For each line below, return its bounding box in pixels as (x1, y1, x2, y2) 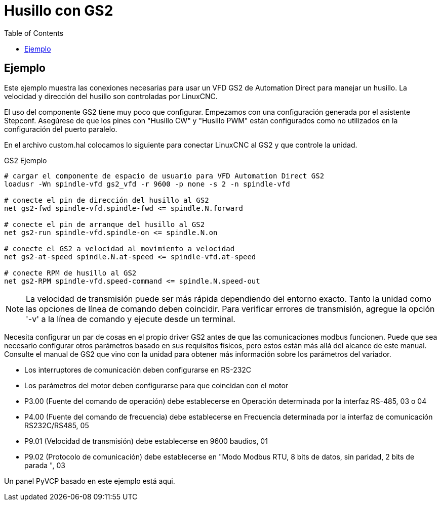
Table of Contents (4, 28, 64, 37)
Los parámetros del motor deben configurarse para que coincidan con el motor (24, 381, 289, 390)
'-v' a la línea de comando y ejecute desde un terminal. (26, 313, 235, 324)
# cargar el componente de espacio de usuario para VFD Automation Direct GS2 (4, 171, 325, 180)
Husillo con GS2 (4, 2, 113, 19)
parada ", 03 (24, 461, 65, 470)
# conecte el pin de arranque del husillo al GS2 (4, 220, 205, 228)
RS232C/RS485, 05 (24, 421, 89, 430)
